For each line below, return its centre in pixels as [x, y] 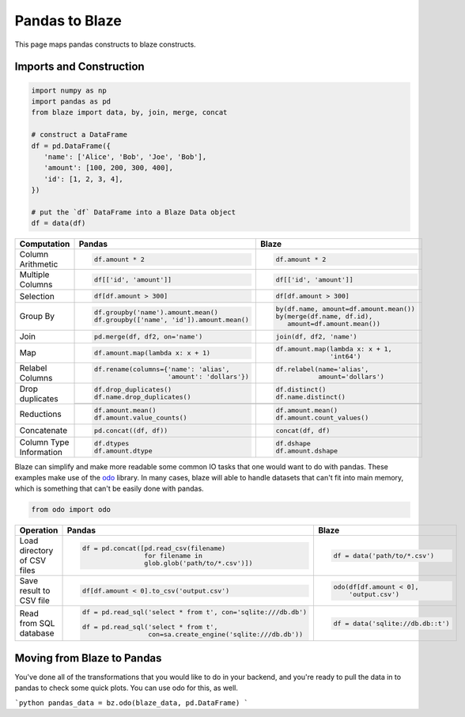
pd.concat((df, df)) [131, 430]
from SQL [37, 624]
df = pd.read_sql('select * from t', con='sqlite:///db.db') [195, 612]
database [37, 633]
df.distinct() [301, 390]
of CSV [33, 560]
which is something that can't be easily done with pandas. [110, 489]
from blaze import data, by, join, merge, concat [129, 112]
